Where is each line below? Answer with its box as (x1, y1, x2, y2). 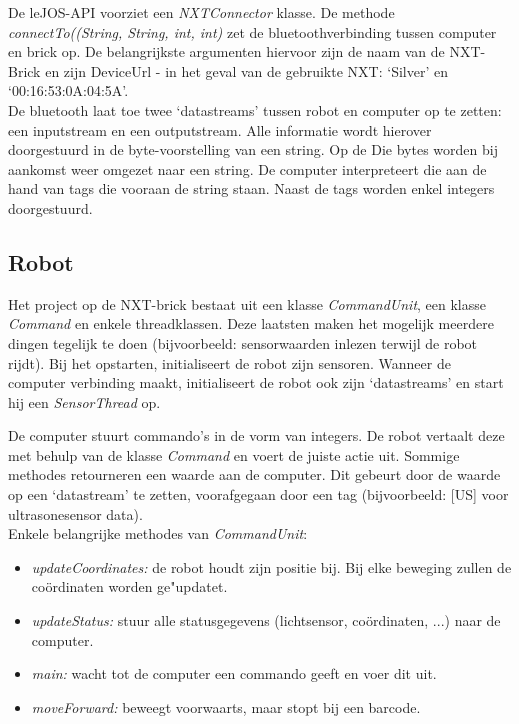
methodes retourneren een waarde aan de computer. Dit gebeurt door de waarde (8, 464, 501, 485)
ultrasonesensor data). (8, 503, 143, 524)
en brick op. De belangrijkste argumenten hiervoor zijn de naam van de (8, 41, 445, 62)
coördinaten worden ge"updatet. (31, 576, 228, 597)
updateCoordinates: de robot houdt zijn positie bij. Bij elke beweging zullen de (31, 556, 512, 577)
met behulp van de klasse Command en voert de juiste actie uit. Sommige (8, 444, 460, 465)
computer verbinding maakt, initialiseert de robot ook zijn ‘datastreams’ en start (8, 372, 504, 393)
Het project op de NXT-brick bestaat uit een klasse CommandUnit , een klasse (8, 293, 487, 314)
